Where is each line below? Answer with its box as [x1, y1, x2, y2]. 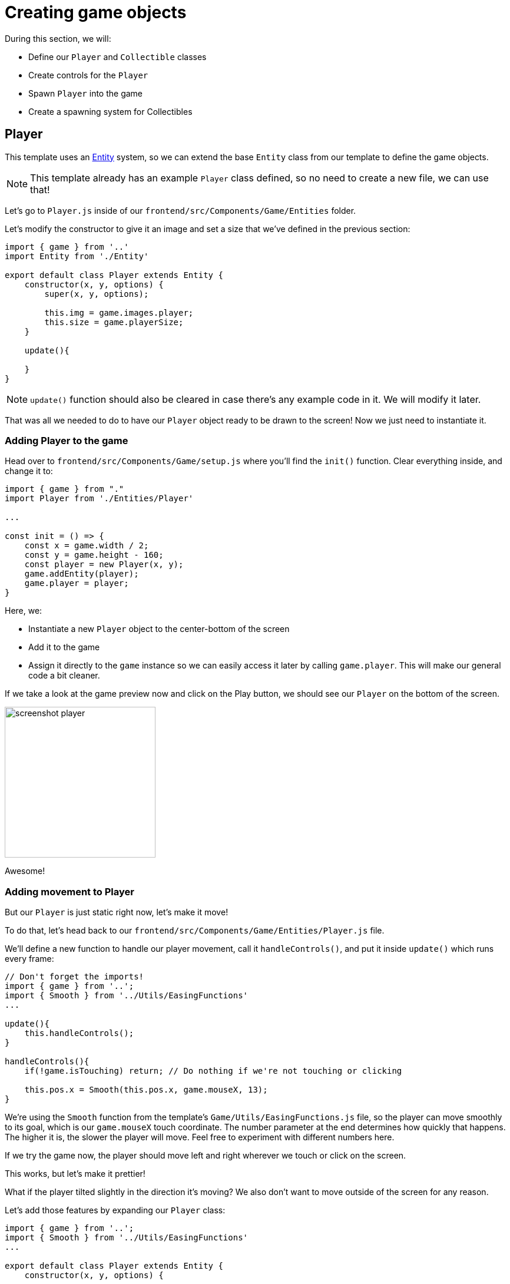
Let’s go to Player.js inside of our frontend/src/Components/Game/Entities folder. [5, 205, 356, 216]
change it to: [5, 466, 53, 476]
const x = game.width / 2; [24, 541, 149, 551]
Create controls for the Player [28, 70, 148, 80]
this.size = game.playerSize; [44, 317, 184, 327]
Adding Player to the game [5, 434, 128, 446]
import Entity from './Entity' [5, 251, 149, 261]
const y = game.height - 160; [24, 550, 164, 560]
